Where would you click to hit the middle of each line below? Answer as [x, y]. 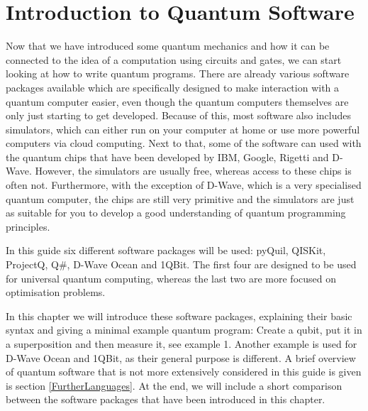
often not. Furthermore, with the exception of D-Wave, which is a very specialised [184, 185]
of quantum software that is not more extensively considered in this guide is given [184, 372]
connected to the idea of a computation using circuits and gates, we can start [174, 59]
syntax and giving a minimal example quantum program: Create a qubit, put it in [184, 330]
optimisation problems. [56, 292]
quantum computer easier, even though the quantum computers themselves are [177, 101]
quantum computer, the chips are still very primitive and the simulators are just [180, 198]
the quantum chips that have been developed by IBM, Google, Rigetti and [167, 157]
